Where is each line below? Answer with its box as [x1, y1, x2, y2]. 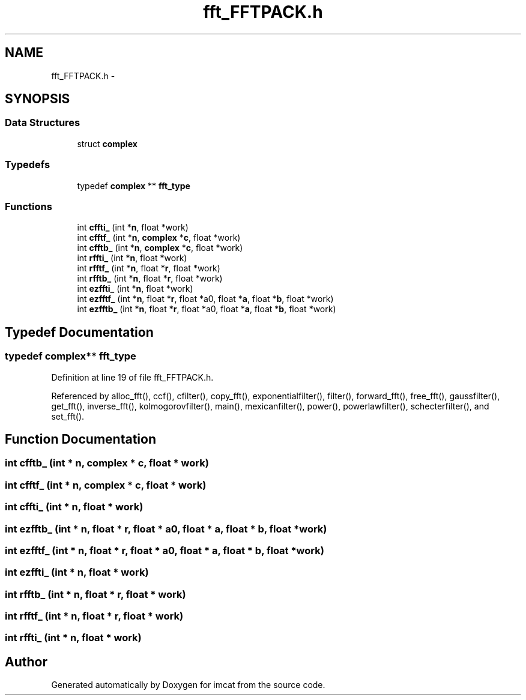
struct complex [77, 138, 138, 149]
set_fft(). [51, 411, 85, 421]
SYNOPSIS [5, 91, 70, 107]
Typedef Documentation [5, 324, 154, 340]
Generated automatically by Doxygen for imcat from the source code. [51, 680, 325, 690]
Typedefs [5, 158, 50, 171]
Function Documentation [5, 431, 156, 447]
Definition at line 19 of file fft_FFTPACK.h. [51, 372, 214, 382]
